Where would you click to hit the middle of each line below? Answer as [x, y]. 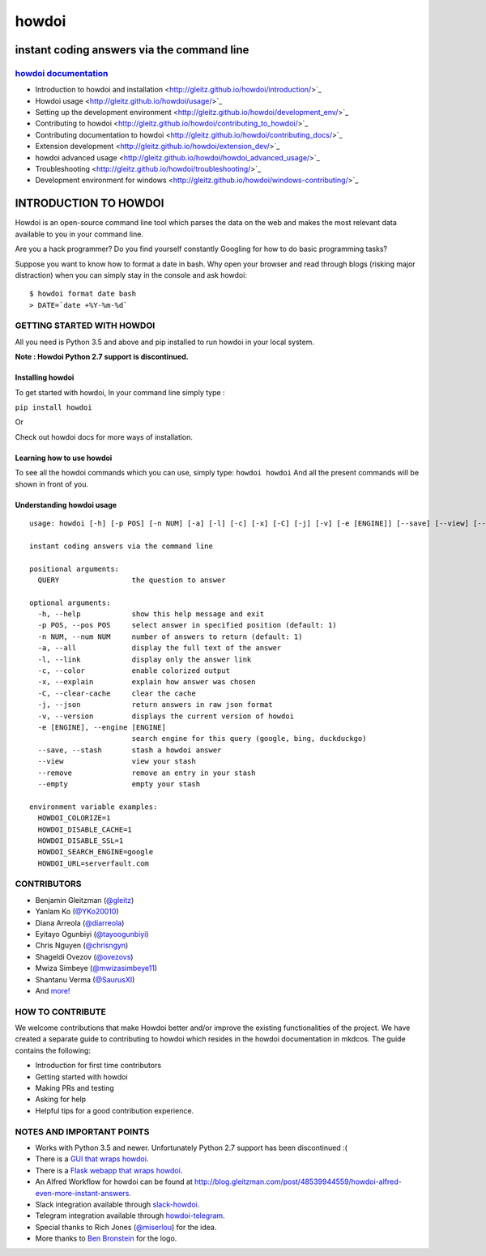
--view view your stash [117, 762]
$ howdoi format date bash [83, 294]
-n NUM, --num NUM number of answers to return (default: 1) [170, 637]
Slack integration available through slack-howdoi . [117, 1204]
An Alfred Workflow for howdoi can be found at [114, 1181]
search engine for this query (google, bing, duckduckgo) [249, 739]
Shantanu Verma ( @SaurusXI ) [85, 979]
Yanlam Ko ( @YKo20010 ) [77, 912]
